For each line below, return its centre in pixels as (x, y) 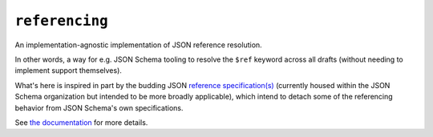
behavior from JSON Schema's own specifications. (99, 107)
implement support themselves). (68, 71)
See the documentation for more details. (81, 122)
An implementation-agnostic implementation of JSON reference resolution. (138, 45)
